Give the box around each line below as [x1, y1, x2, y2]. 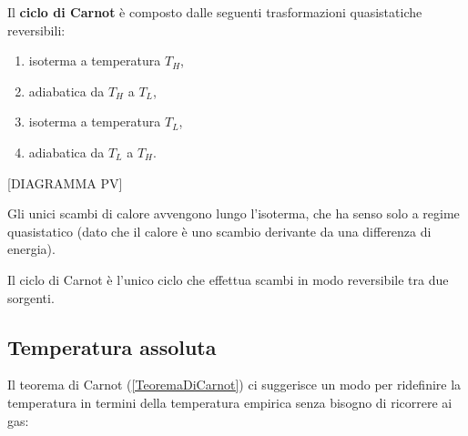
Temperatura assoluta [7, 332, 217, 360]
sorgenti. [7, 288, 55, 307]
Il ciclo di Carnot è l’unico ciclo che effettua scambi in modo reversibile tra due [7, 269, 449, 289]
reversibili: [7, 20, 66, 39]
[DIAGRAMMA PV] [7, 173, 123, 192]
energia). [7, 239, 56, 259]
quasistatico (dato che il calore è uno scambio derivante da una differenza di [7, 221, 432, 240]
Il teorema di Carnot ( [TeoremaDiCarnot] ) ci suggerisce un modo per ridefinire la [7, 375, 462, 394]
